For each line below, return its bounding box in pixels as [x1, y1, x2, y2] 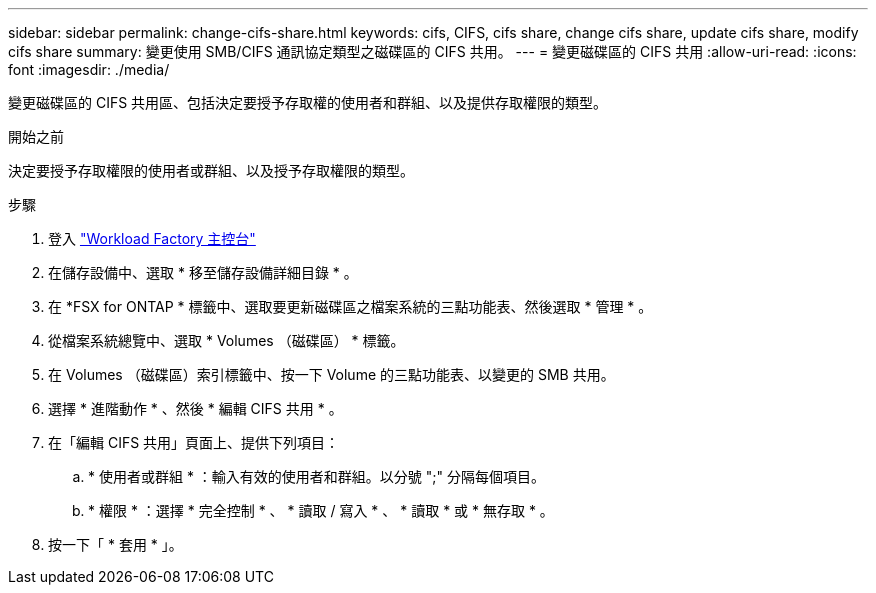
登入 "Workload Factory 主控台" [48, 230, 256, 247]
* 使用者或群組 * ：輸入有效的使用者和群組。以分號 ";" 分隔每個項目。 [88, 468, 545, 485]
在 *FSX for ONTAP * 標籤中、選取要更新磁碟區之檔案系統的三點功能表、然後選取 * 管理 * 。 [48, 298, 653, 315]
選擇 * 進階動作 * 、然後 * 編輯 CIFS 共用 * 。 [48, 400, 343, 417]
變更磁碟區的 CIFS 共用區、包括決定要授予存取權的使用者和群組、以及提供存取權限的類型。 [8, 94, 608, 111]
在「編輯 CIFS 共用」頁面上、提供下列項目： [48, 434, 340, 451]
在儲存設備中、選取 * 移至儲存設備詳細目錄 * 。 [48, 264, 358, 281]
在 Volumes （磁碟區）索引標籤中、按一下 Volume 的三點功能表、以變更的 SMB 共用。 [48, 366, 615, 383]
